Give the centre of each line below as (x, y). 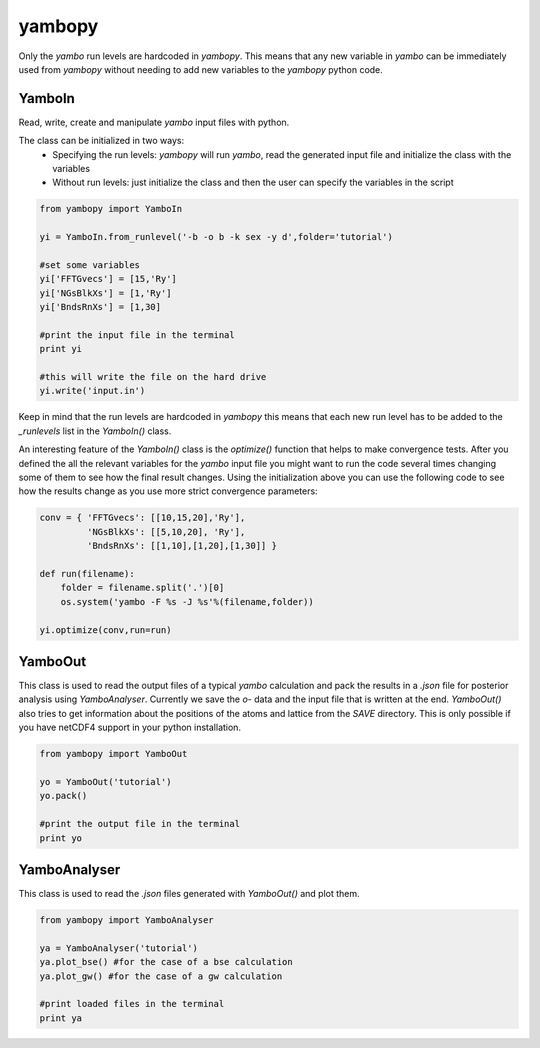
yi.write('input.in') (92, 391)
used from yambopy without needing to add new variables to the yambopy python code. (201, 69)
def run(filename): (87, 573)
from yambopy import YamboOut (113, 754)
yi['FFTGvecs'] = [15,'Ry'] (108, 279)
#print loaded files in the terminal (132, 1004)
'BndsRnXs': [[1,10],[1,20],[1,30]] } (181, 546)
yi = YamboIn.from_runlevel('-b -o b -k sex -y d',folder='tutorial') (216, 237)
